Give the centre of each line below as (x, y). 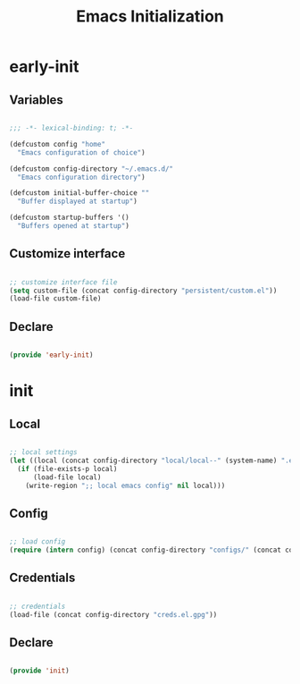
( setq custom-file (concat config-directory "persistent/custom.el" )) (143, 291)
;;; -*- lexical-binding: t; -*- (71, 128)
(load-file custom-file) (55, 299)
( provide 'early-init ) (51, 355)
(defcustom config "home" (57, 144)
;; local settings (43, 452)
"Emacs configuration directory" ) (81, 177)
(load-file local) (67, 477)
